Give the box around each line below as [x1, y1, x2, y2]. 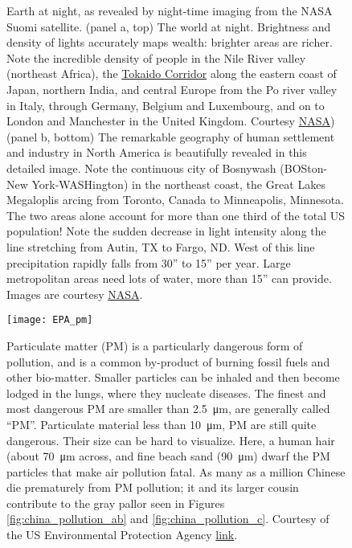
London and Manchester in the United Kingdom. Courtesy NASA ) [6, 112, 335, 129]
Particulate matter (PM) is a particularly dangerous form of [6, 337, 303, 354]
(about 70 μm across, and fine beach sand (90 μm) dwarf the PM [6, 448, 330, 464]
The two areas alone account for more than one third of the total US [6, 207, 345, 223]
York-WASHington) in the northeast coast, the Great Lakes [31, 175, 325, 192]
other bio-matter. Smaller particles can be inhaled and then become [6, 369, 340, 386]
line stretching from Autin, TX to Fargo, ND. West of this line [6, 238, 315, 255]
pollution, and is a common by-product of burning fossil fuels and [6, 353, 330, 370]
